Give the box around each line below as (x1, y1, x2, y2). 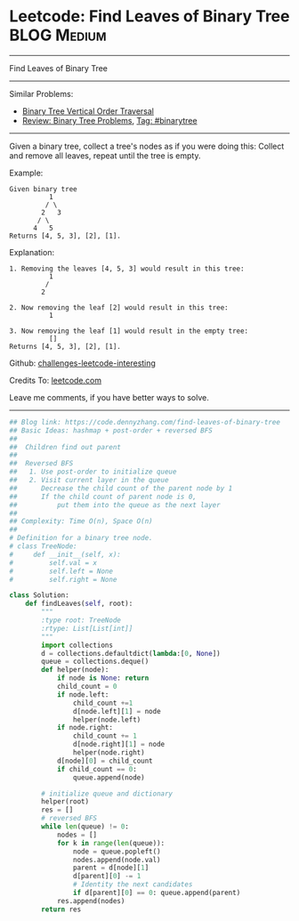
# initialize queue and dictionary (41, 789, 174, 798)
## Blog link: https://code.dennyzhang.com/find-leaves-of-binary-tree (9, 417, 280, 426)
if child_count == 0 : (56, 764, 138, 773)
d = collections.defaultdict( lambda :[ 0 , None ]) (41, 649, 221, 658)
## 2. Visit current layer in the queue (9, 476, 169, 485)
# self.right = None (9, 575, 117, 584)
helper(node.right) (72, 748, 145, 757)
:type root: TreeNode (41, 616, 122, 625)
